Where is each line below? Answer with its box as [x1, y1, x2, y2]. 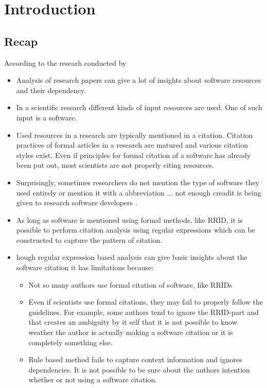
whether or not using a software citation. [28, 374, 157, 385]
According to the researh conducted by [4, 57, 127, 68]
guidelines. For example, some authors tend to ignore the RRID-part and [28, 306, 259, 317]
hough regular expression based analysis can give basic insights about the [16, 252, 247, 262]
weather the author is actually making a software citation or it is [28, 327, 233, 338]
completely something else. [28, 337, 113, 347]
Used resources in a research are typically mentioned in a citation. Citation [16, 129, 253, 140]
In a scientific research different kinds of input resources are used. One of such [16, 102, 262, 113]
